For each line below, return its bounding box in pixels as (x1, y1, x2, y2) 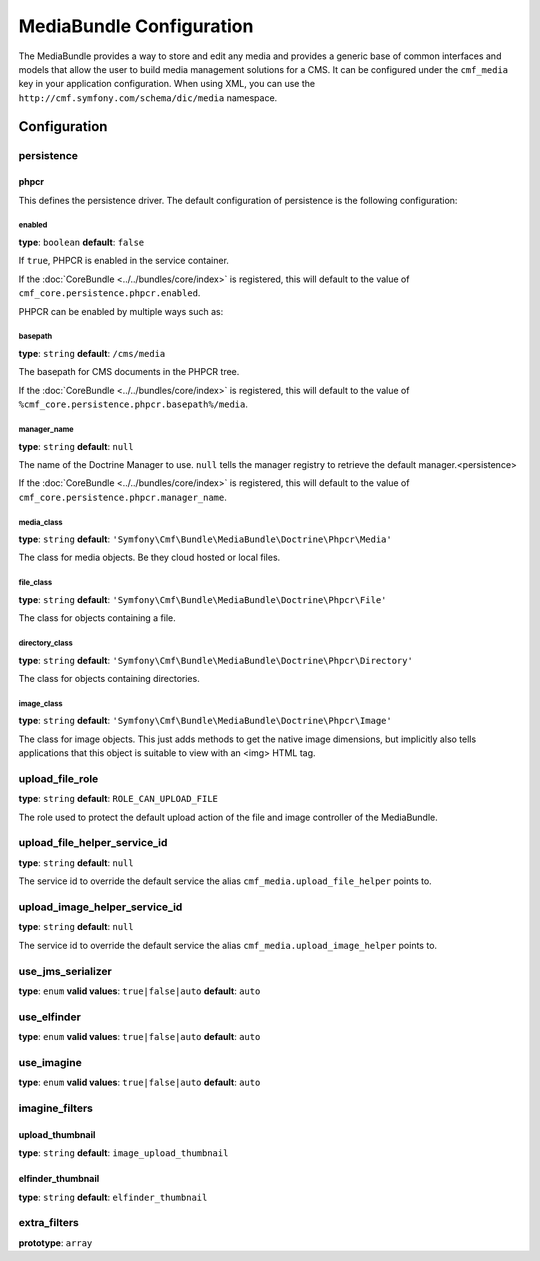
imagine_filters (18, 1101, 94, 1115)
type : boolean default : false (18, 236, 145, 249)
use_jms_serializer (18, 964, 112, 978)
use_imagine (18, 1055, 82, 1069)
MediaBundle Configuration (18, 15, 254, 37)
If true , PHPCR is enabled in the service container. (18, 255, 230, 267)
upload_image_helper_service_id (18, 900, 183, 914)
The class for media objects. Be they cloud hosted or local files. (18, 551, 281, 564)
